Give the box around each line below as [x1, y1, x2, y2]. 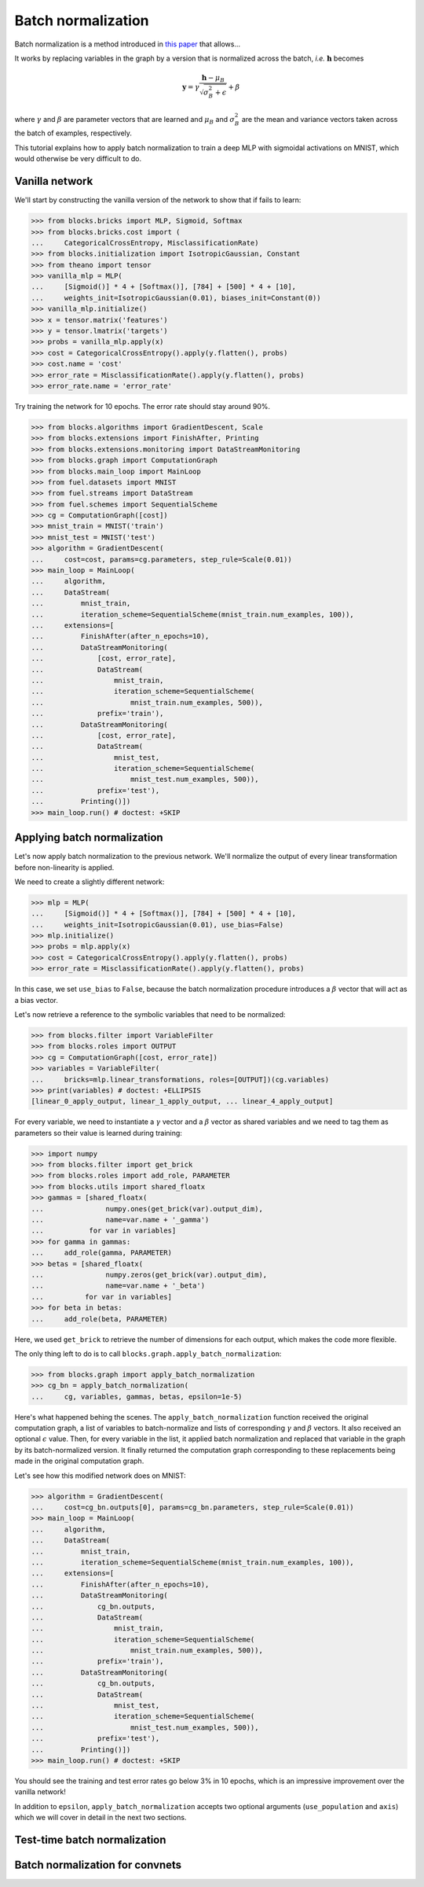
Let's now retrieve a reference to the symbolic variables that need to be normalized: [14, 1010, 286, 1019]
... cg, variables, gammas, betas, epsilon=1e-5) [31, 1392, 243, 1401]
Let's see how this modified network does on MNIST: [14, 1471, 186, 1480]
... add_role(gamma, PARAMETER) [31, 1248, 173, 1258]
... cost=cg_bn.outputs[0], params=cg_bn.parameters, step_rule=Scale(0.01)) [31, 1503, 355, 1512]
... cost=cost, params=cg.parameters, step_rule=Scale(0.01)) [31, 555, 292, 564]
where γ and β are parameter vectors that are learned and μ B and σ [14, 114, 236, 126]
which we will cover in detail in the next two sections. [14, 1813, 187, 1823]
